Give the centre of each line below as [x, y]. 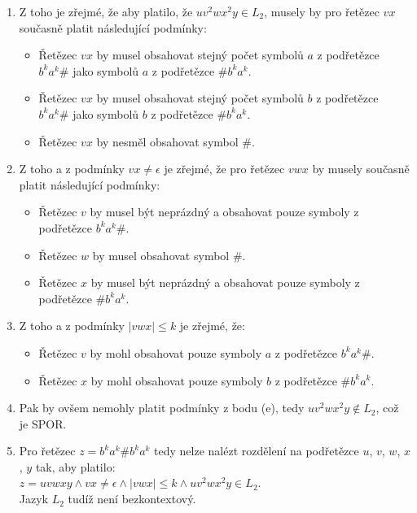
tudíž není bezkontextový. [132, 499]
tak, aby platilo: [75, 466]
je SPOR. [43, 423]
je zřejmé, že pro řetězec [224, 169]
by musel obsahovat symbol [161, 255]
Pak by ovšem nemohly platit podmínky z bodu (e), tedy [162, 408]
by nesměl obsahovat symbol [167, 141]
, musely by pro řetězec [322, 11]
